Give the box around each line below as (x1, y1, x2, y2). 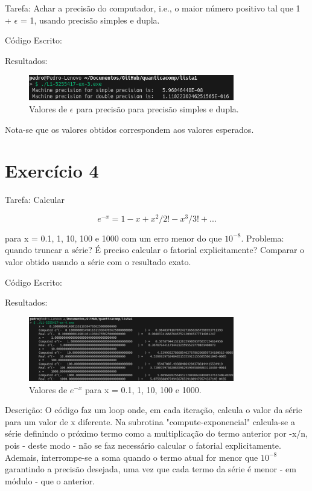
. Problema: (241, 231, 284, 244)
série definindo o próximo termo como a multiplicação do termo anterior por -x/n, (5, 427, 308, 440)
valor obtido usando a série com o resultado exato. (5, 255, 191, 268)
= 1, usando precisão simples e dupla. (20, 13, 160, 26)
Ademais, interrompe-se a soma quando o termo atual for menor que (5, 451, 258, 463)
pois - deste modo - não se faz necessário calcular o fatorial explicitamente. (5, 439, 281, 452)
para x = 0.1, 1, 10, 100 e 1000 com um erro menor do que (5, 231, 222, 244)
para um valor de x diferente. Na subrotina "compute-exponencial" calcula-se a (5, 415, 295, 428)
